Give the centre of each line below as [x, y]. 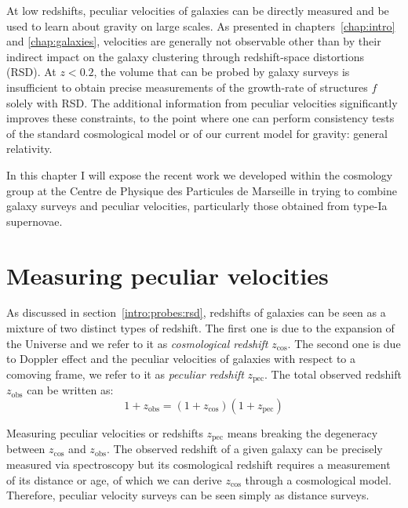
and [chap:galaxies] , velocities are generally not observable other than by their [194, 41]
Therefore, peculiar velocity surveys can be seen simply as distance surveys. [188, 495]
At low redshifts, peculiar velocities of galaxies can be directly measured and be [198, 10]
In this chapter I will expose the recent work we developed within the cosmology [200, 174]
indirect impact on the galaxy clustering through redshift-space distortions [186, 56]
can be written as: [70, 390]
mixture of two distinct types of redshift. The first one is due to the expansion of [200, 328]
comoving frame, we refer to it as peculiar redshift [125, 374]
